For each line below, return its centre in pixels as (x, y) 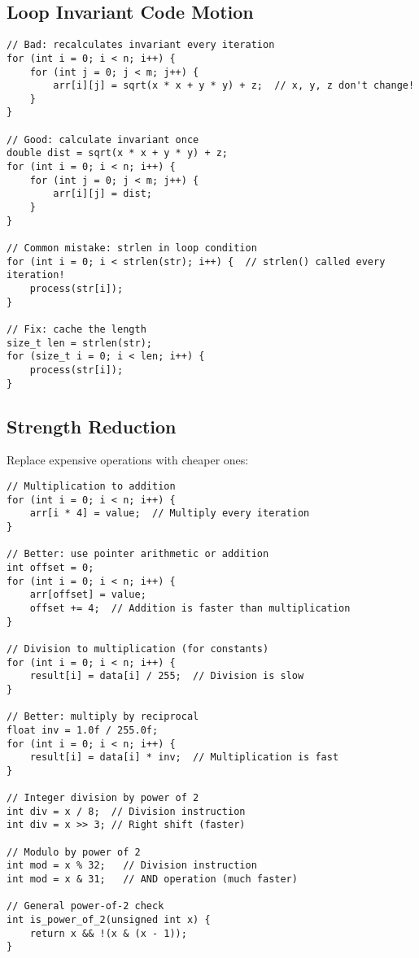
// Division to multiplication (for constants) (138, 649)
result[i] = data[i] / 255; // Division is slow (167, 676)
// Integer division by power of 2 (103, 798)
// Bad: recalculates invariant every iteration (141, 45)
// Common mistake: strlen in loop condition (132, 248)
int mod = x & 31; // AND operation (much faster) (152, 880)
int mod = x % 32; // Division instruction (132, 866)
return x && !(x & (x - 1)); (108, 933)
